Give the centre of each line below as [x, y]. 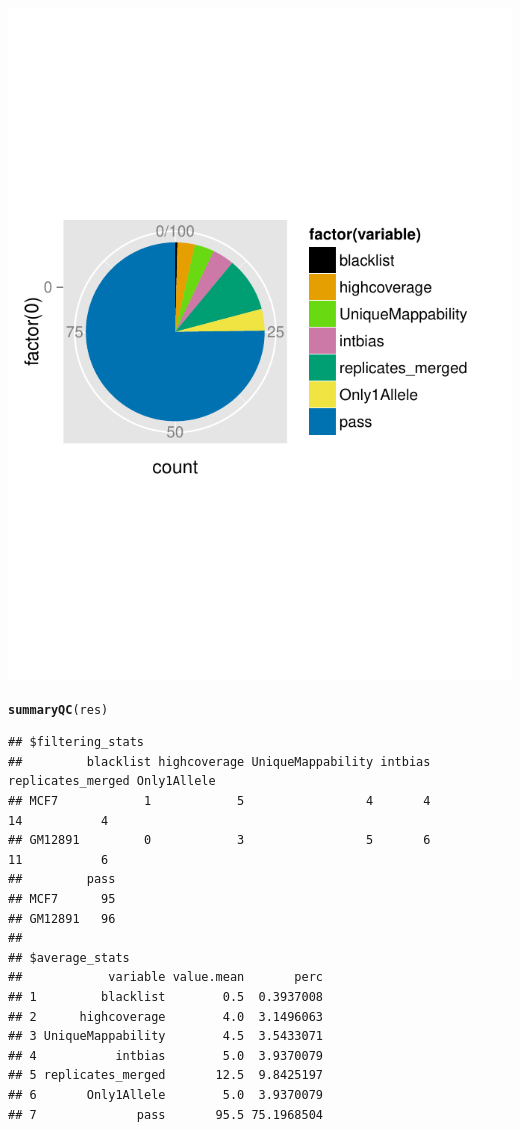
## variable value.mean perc [165, 977]
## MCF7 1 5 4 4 [219, 801]
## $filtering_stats [76, 742]
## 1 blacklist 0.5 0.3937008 [165, 996]
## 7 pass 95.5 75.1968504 [165, 1114]
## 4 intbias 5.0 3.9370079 [165, 1055]
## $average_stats [69, 957]
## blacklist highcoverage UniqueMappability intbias [219, 761]
